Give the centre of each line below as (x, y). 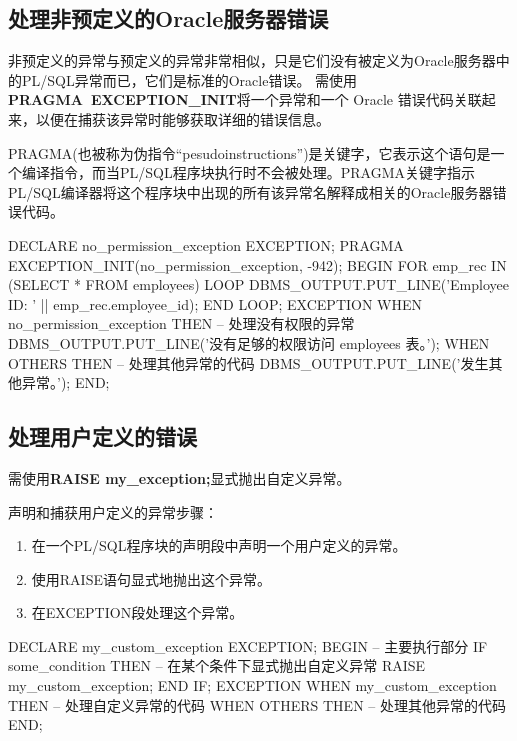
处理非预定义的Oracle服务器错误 (168, 18)
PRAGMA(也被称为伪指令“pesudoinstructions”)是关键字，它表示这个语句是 (249, 152)
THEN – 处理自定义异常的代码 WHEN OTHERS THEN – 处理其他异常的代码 (257, 704)
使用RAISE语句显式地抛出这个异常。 (151, 578)
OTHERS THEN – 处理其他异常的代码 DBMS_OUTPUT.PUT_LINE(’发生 (248, 362)
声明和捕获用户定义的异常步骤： (113, 511)
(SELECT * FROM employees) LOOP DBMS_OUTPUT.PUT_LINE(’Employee (258, 284)
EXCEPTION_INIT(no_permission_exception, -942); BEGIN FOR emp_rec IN (257, 264)
